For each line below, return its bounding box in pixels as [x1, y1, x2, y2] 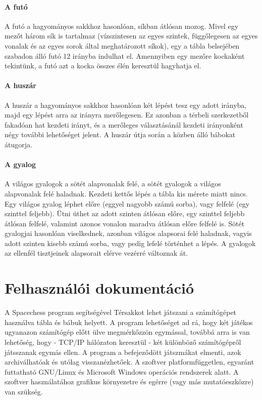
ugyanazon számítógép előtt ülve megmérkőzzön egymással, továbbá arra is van [5, 327, 250, 337]
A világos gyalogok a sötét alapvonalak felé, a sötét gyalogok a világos [5, 178, 221, 189]
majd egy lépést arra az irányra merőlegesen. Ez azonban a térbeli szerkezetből [5, 109, 249, 120]
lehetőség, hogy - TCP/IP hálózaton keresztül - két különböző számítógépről [5, 336, 241, 347]
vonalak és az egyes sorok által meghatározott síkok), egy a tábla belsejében [5, 40, 240, 51]
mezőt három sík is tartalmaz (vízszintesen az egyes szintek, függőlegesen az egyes [5, 30, 258, 41]
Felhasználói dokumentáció [5, 277, 194, 298]
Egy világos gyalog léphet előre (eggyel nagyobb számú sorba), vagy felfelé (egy [5, 198, 250, 209]
